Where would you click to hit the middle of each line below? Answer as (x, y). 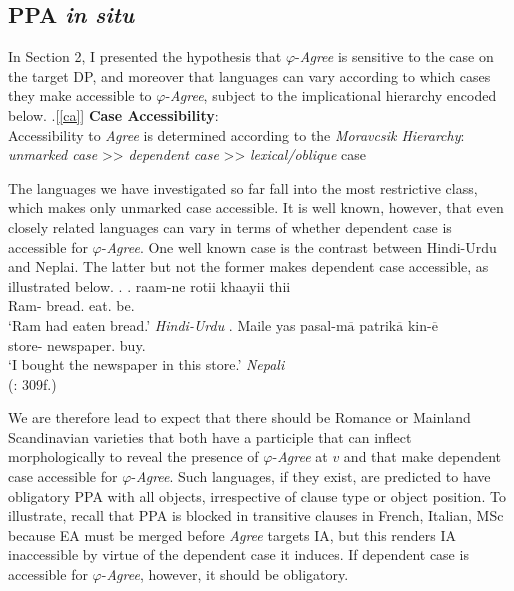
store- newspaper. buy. (77, 344)
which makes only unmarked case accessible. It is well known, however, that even (256, 207)
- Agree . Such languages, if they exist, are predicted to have (311, 476)
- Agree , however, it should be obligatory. (225, 574)
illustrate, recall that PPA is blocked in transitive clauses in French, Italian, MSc (256, 515)
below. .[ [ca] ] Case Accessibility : (113, 114)
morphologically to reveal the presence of (133, 456)
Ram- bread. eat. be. (71, 305)
